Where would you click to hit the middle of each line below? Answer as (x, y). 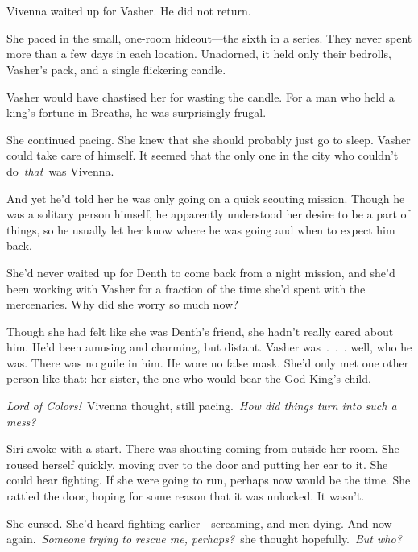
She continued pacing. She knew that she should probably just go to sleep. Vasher (209, 139)
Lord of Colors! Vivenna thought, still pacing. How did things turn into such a (202, 406)
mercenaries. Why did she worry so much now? (122, 304)
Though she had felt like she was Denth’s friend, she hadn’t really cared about (200, 331)
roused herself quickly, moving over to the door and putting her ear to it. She (197, 464)
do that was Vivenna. (60, 170)
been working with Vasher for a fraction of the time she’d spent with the (186, 288)
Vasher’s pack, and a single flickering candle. (116, 69)
